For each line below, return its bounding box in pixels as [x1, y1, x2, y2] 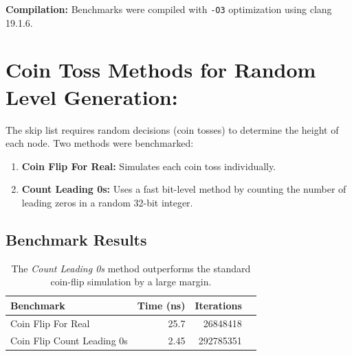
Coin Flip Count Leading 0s [10, 333, 128, 347]
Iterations [195, 298, 242, 312]
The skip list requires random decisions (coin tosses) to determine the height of [5, 122, 339, 137]
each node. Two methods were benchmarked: [5, 136, 194, 150]
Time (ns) [137, 298, 186, 312]
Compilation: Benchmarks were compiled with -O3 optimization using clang [5, 2, 332, 16]
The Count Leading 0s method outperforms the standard [11, 261, 251, 275]
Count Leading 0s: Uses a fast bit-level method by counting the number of [21, 182, 346, 196]
